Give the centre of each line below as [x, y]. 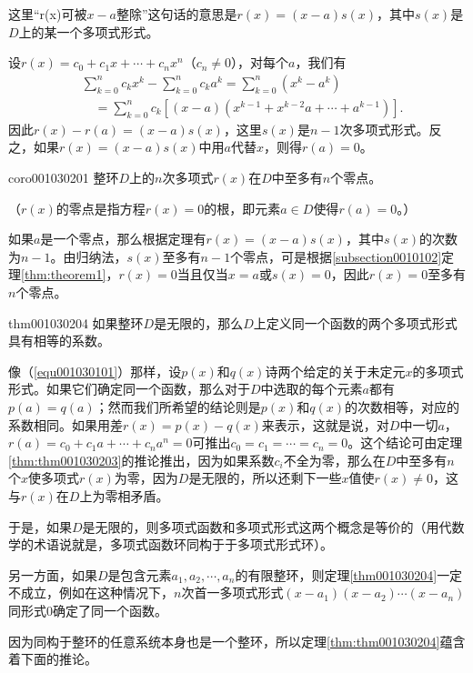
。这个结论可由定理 [405, 442]
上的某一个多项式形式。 [89, 31]
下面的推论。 [59, 659]
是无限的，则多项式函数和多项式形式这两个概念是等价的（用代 [267, 526]
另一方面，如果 [53, 574]
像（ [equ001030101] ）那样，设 [95, 371]
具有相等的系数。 [59, 341]
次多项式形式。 [384, 129]
